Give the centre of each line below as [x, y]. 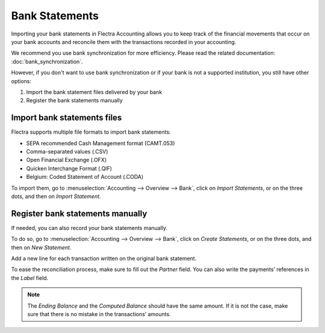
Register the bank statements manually [74, 101]
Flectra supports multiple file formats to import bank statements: [91, 132]
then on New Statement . [41, 247]
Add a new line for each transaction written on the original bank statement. [104, 258]
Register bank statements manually [79, 213]
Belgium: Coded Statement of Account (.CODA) [85, 177]
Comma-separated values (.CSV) [67, 151]
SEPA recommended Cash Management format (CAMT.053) [101, 143]
